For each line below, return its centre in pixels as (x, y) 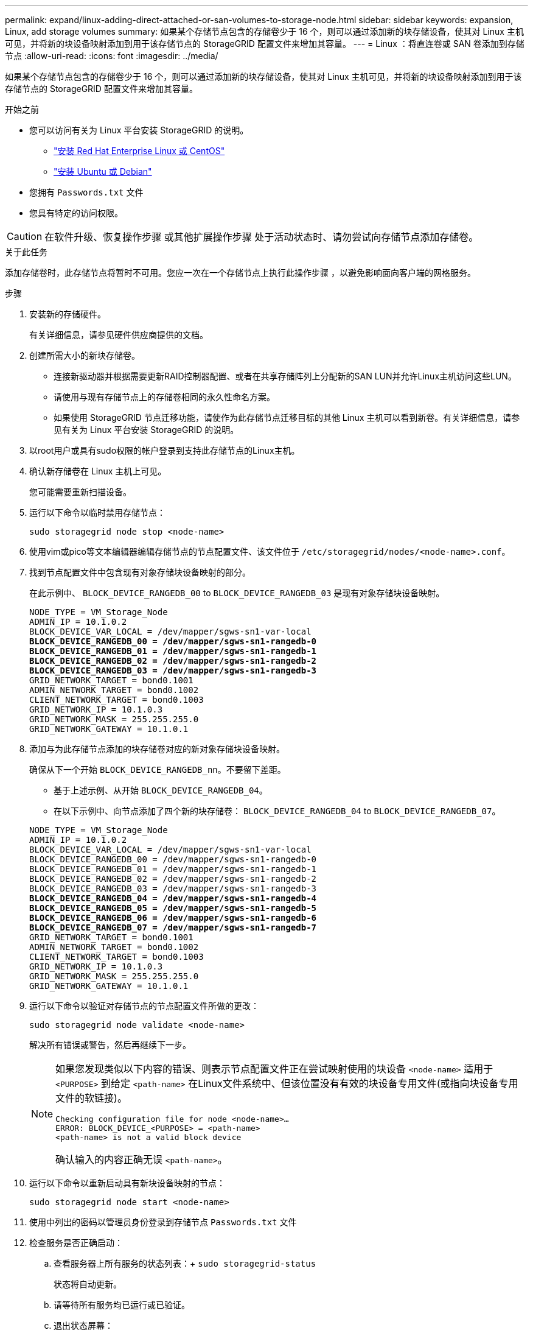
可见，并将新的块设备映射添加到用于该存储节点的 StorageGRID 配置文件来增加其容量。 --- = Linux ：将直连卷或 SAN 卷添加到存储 (265, 44)
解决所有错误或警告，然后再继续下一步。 (110, 1045)
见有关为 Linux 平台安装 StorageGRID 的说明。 (146, 430)
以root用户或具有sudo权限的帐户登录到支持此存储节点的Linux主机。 (165, 450)
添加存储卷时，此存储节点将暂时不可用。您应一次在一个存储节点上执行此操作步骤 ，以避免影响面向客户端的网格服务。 (240, 273)
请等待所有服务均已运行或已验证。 (122, 1305)
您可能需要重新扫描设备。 (80, 492)
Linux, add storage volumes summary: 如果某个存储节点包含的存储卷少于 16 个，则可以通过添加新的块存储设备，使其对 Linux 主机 (264, 31)
